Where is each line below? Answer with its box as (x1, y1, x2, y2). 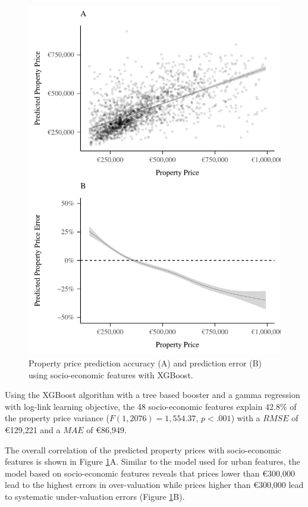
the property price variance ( (5, 412, 109, 424)
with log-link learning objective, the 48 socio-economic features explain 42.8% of (5, 400, 297, 412)
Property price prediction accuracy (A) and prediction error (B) (29, 357, 262, 369)
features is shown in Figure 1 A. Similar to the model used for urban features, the (5, 455, 300, 468)
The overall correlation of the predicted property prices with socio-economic (5, 443, 281, 456)
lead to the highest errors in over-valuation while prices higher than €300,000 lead (5, 478, 304, 491)
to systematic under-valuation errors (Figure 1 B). (5, 490, 185, 503)
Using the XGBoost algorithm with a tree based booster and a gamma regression (5, 388, 300, 401)
